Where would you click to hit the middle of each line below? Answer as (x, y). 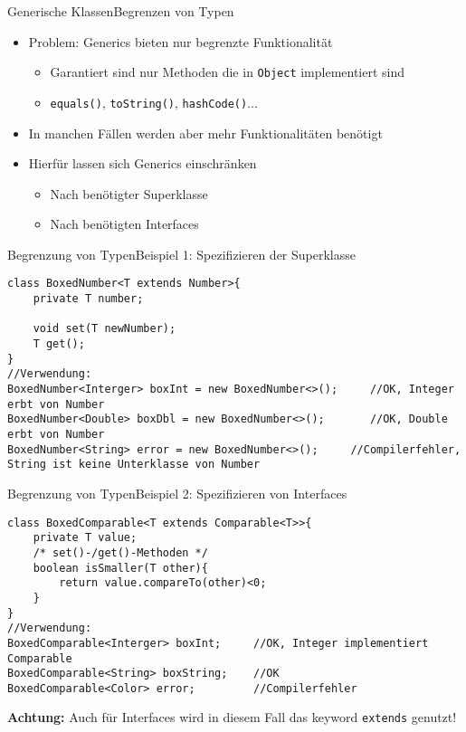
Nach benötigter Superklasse (129, 193)
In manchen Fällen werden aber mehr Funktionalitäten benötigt (205, 133)
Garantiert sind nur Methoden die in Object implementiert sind (228, 72)
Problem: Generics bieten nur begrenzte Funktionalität (181, 41)
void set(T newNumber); (105, 329)
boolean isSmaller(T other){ (120, 568)
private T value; (85, 538)
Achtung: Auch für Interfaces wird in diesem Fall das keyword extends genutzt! (232, 717)
